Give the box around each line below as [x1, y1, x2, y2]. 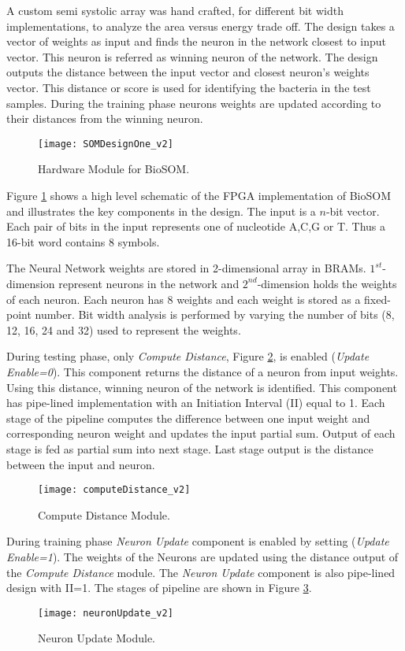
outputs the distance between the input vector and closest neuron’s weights [6, 64, 370, 80]
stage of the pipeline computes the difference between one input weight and [6, 409, 370, 426]
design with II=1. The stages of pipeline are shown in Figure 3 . [6, 579, 312, 596]
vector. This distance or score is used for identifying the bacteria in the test [6, 79, 371, 95]
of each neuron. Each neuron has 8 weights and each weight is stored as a [6, 290, 361, 307]
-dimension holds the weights [257, 275, 397, 291]
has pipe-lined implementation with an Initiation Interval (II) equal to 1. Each [6, 394, 385, 411]
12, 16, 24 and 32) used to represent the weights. [6, 321, 241, 338]
